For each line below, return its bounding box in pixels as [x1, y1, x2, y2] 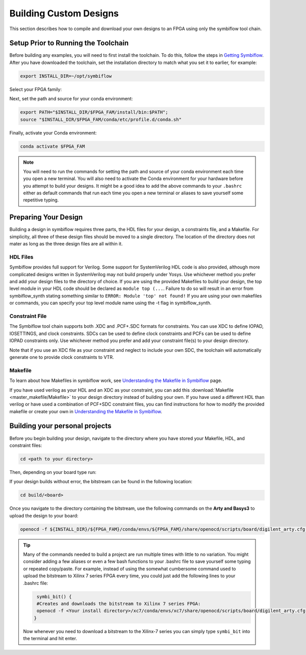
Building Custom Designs [9, 8, 119, 19]
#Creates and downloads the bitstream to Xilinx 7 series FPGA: [36, 601, 201, 606]
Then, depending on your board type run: [9, 469, 97, 475]
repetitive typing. [23, 197, 59, 203]
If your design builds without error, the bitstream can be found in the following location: [9, 479, 193, 485]
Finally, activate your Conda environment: [9, 129, 97, 135]
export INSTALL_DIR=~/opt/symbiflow [20, 73, 112, 79]
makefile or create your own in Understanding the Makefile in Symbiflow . [9, 408, 163, 414]
